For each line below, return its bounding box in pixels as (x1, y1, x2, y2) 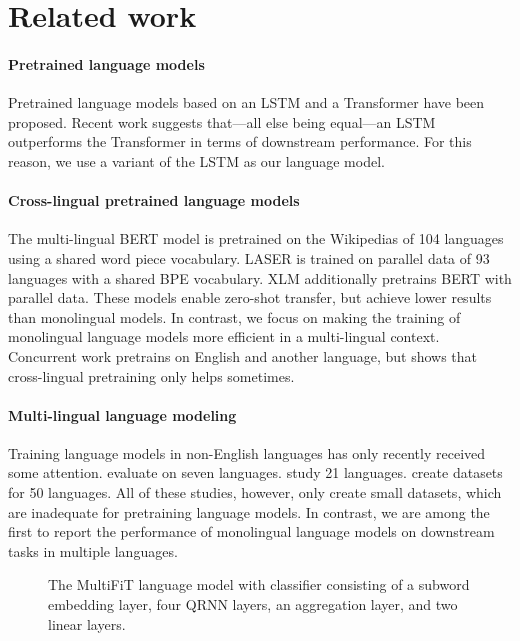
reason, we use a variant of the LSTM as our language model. (8, 150, 385, 171)
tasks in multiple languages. (8, 540, 178, 561)
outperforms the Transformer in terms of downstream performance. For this (8, 131, 472, 152)
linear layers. (48, 613, 126, 634)
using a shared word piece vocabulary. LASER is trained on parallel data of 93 (8, 247, 490, 268)
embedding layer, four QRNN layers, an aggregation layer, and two (48, 594, 458, 615)
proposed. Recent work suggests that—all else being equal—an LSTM (8, 111, 436, 132)
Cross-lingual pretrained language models (8, 190, 300, 211)
